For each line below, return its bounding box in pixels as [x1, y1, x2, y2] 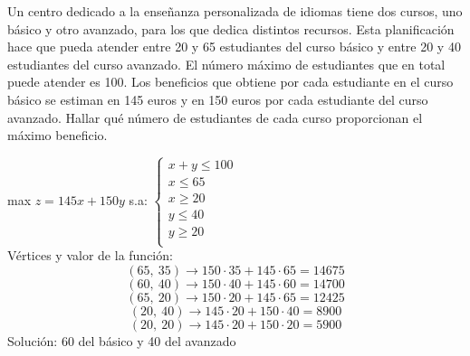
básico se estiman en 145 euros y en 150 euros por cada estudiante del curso [7, 89, 428, 108]
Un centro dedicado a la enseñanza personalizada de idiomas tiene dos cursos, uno [7, 2, 463, 20]
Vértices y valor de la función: [7, 246, 173, 265]
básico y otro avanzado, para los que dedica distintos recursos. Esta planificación [7, 19, 455, 38]
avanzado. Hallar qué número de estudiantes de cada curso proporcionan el [7, 108, 423, 126]
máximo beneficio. [7, 126, 108, 145]
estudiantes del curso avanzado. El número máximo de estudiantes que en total [7, 54, 446, 73]
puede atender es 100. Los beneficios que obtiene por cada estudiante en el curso [7, 72, 454, 91]
